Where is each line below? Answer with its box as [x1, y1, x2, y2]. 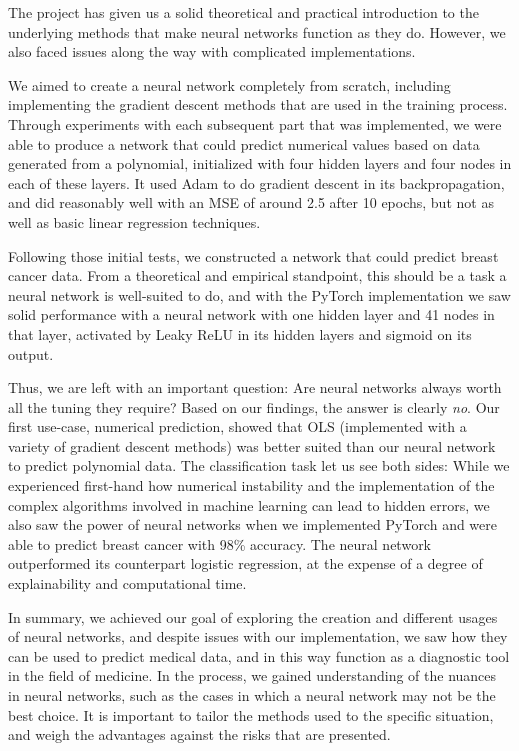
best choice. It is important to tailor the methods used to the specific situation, [8, 704, 494, 725]
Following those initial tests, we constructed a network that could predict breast [8, 245, 499, 266]
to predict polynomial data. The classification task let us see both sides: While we [8, 455, 510, 476]
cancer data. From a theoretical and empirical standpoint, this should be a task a [8, 265, 507, 286]
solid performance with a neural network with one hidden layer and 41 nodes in [8, 304, 495, 325]
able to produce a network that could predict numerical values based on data [8, 133, 480, 154]
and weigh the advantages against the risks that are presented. [8, 724, 391, 745]
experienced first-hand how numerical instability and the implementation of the [8, 475, 495, 496]
